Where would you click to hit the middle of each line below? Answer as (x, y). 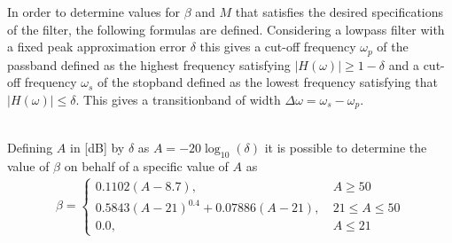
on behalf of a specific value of (146, 165)
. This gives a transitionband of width (178, 99)
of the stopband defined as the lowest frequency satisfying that (268, 82)
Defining (30, 147)
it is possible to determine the (346, 147)
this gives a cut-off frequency (278, 47)
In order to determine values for (94, 12)
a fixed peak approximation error (97, 47)
